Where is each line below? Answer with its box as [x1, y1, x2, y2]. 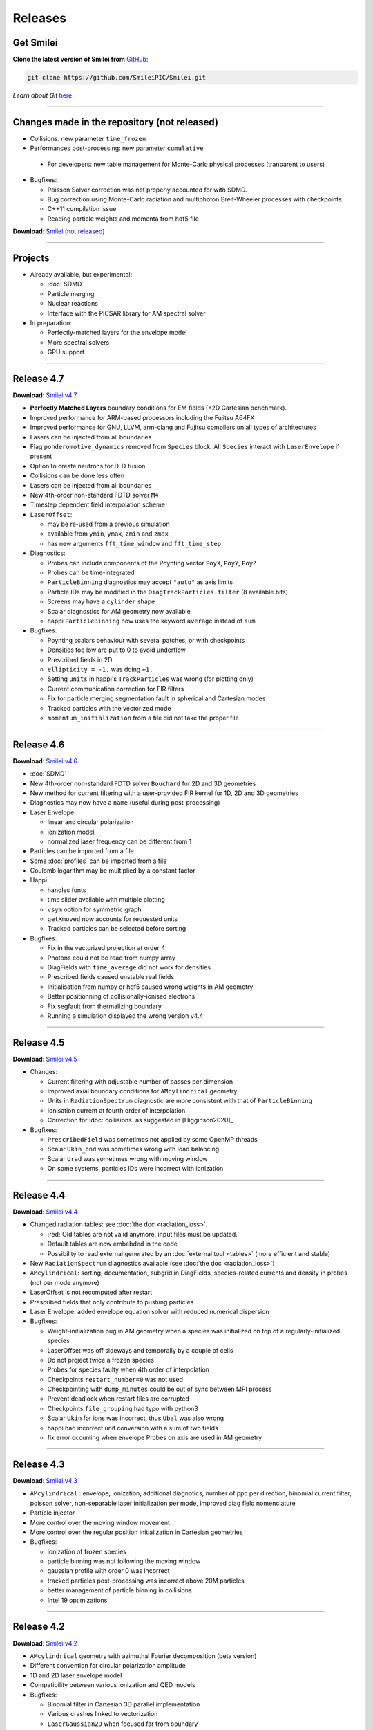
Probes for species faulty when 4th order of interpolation [47, 1365, 210, 1374]
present [30, 452, 52, 460]
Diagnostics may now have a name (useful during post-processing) [30, 799, 220, 807]
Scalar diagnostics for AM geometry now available [47, 607, 191, 615]
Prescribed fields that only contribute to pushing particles [30, 1297, 194, 1306]
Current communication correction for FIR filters [47, 684, 184, 693]
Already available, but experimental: [30, 270, 133, 278]
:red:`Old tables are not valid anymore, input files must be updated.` [47, 1230, 240, 1238]
